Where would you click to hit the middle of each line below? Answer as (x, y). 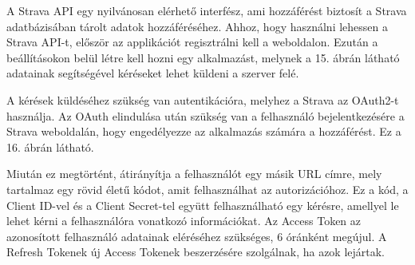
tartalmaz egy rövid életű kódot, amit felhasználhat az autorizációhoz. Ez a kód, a (207, 189)
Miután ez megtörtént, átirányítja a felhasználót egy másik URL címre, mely (194, 174)
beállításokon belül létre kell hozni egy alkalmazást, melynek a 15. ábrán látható (203, 57)
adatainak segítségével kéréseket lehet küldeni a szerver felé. (153, 73)
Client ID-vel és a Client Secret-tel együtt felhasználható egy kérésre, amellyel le (203, 205)
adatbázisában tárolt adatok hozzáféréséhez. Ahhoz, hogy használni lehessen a (198, 26)
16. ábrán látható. (50, 146)
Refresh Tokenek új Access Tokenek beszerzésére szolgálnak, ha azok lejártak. (196, 252)
